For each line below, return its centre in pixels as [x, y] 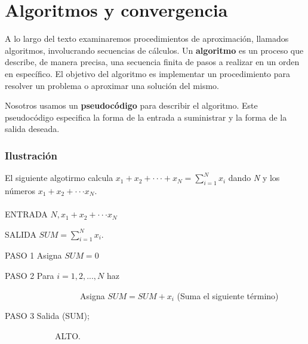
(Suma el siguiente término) [228, 295]
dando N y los [254, 178]
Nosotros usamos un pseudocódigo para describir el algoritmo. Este [131, 105]
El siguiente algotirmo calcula [59, 178]
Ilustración [31, 155]
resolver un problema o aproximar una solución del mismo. [112, 85]
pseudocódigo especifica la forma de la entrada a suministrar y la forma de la [146, 117]
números [20, 190]
